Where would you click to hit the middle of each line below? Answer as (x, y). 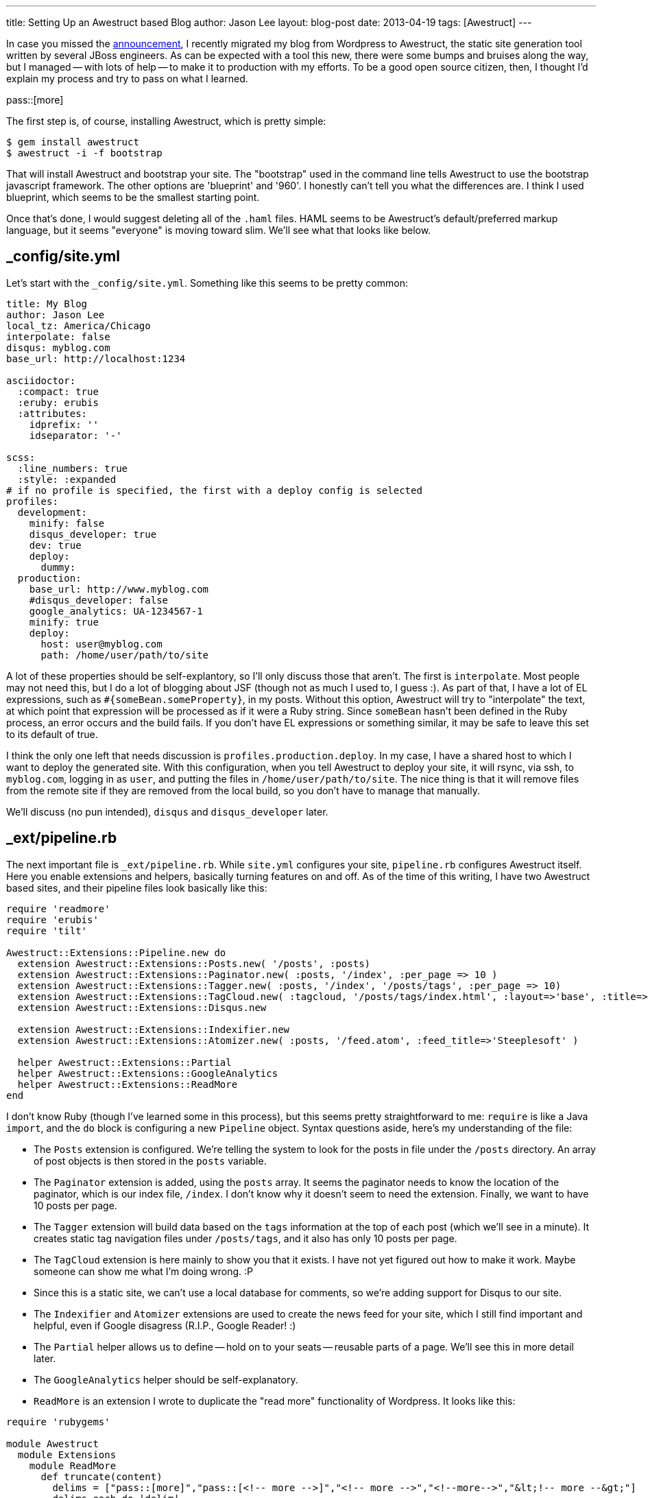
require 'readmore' (58, 908)
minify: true (64, 622)
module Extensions (67, 1454)
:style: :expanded (67, 479)
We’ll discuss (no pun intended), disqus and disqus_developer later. (167, 811)
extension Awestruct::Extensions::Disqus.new (142, 1007)
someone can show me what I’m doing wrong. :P (144, 1271)
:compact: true (58, 391)
